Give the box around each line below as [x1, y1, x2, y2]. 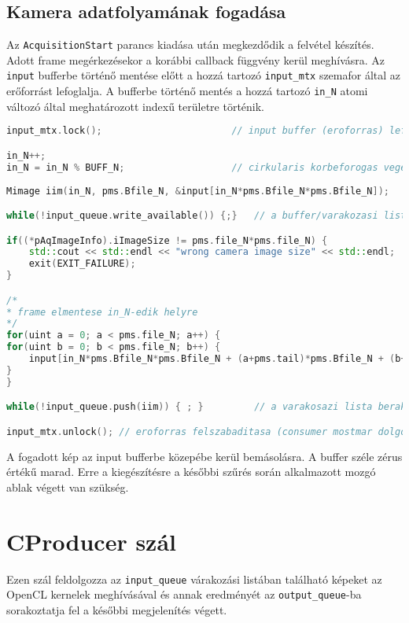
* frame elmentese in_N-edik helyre [6, 306, 198, 318]
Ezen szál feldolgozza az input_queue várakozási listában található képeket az [6, 570, 382, 587]
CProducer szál [6, 525, 176, 557]
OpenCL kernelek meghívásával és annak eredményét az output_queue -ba [6, 586, 362, 603]
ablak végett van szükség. [6, 478, 129, 495]
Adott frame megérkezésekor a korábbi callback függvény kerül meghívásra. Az [6, 51, 385, 68]
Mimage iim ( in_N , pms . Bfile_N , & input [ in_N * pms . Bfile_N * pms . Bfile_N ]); [6, 185, 390, 197]
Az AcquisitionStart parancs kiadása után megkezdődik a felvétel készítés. [6, 36, 374, 53]
